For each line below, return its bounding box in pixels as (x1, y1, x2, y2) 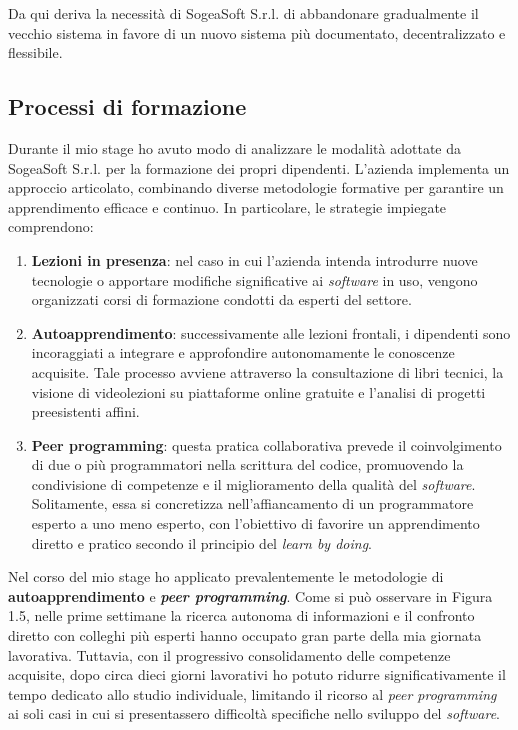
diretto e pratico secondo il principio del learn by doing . (31, 532, 372, 553)
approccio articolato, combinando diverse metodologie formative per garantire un (8, 177, 504, 198)
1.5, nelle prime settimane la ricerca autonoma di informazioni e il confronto (8, 605, 475, 626)
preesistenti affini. (31, 401, 140, 422)
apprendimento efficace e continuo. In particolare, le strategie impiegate (8, 196, 447, 217)
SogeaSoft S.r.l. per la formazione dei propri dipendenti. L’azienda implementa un (8, 157, 510, 178)
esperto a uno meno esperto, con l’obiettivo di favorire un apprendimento (31, 513, 480, 534)
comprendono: (8, 216, 94, 237)
